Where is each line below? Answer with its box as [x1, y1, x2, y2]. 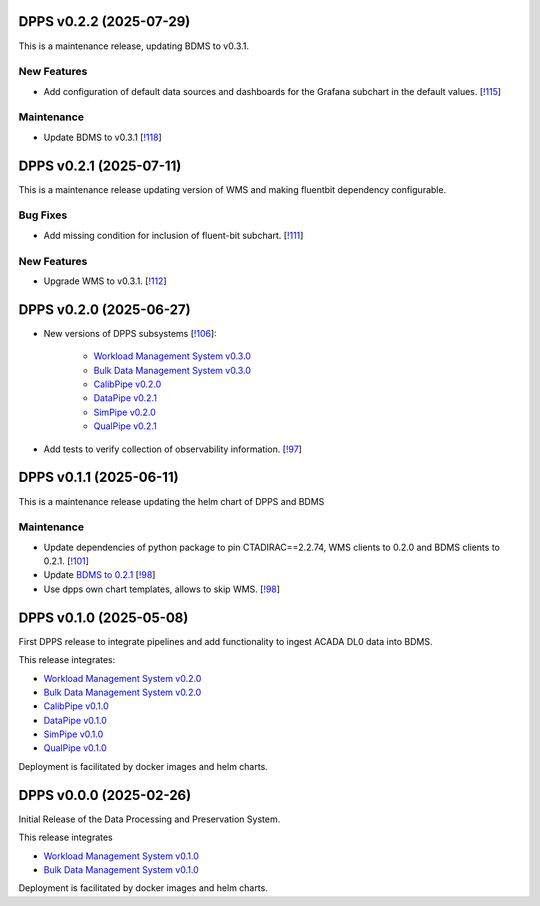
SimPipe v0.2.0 [93, 406, 157, 418]
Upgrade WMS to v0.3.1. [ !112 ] [43, 275, 167, 287]
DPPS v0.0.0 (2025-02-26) [18, 786, 192, 804]
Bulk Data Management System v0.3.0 [93, 364, 252, 376]
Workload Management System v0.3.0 [93, 350, 252, 362]
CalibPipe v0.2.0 [93, 378, 162, 390]
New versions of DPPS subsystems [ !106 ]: [43, 327, 217, 339]
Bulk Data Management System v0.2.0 [43, 686, 202, 698]
